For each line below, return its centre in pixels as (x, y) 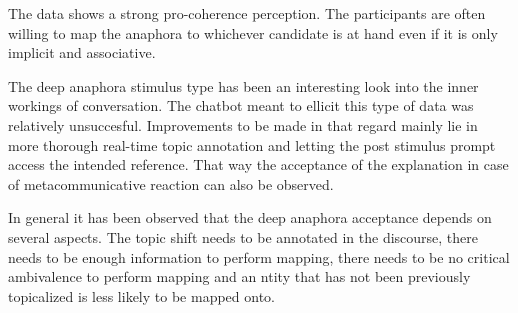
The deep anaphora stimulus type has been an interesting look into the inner (243, 85)
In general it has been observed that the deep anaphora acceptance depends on (250, 217)
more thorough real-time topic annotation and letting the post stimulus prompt (252, 144)
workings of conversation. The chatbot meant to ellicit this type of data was (241, 105)
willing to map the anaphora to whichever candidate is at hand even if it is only (253, 32)
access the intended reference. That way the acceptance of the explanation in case (258, 164)
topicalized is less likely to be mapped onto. (141, 295)
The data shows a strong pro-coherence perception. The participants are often (247, 13)
